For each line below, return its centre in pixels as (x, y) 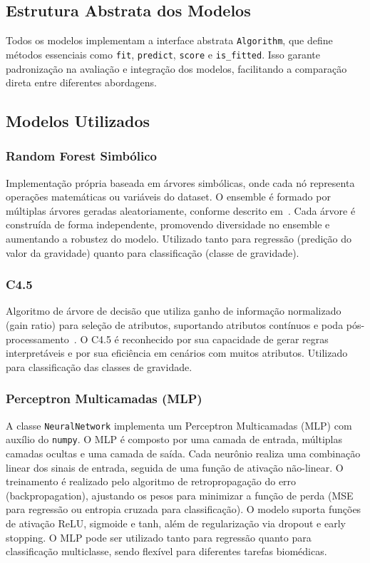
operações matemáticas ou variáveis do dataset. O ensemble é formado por (168, 197)
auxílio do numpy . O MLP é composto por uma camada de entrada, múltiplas (174, 439)
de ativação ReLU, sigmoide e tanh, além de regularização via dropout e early (176, 523)
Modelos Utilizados (78, 121)
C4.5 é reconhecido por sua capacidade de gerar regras (210, 339)
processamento (37, 339)
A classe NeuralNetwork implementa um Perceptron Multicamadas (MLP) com (179, 425)
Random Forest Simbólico (81, 156)
